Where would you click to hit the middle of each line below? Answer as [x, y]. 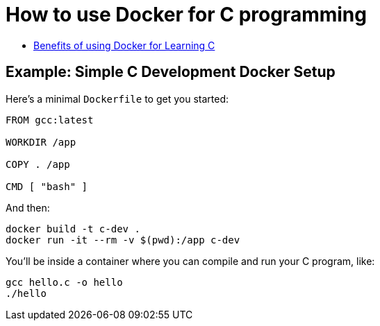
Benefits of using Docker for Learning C [124, 45]
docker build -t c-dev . [73, 229]
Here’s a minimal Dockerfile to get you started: [117, 98]
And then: [28, 207]
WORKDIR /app [41, 142]
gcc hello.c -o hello [64, 282]
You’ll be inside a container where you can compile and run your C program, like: [190, 261]
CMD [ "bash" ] [47, 186]
